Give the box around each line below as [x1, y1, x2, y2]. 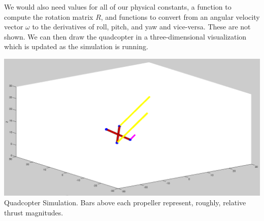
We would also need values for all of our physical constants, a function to [4, 2, 232, 12]
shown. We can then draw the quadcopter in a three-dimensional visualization [4, 31, 247, 42]
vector [4, 21, 23, 32]
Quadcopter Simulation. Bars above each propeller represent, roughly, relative [4, 197, 246, 208]
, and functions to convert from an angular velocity [101, 11, 260, 22]
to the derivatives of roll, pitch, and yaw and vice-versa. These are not [32, 21, 251, 32]
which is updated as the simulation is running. [4, 41, 148, 52]
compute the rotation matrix [4, 11, 93, 22]
